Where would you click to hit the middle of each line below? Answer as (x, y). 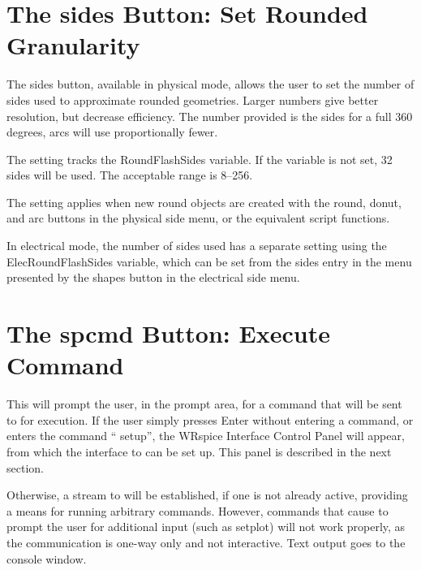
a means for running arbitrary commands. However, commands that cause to (198, 510)
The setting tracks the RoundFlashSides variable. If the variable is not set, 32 (200, 159)
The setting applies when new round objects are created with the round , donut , (204, 202)
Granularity (73, 45)
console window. (47, 558)
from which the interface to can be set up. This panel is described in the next (199, 451)
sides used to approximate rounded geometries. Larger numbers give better (193, 99)
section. (25, 467)
